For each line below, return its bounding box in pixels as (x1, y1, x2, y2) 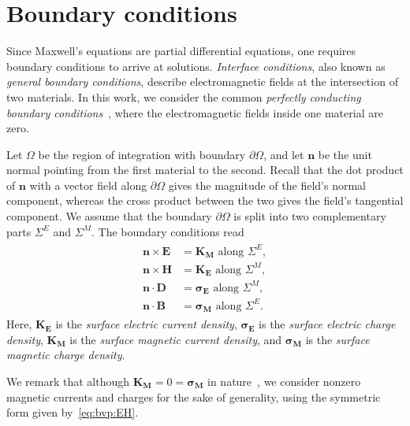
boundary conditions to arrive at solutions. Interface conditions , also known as (6, 57, 386, 74)
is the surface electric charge (259, 316, 396, 332)
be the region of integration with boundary (38, 146, 246, 162)
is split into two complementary (233, 208, 386, 224)
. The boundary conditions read (91, 223, 244, 239)
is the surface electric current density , (55, 316, 237, 332)
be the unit (318, 146, 372, 162)
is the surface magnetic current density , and (69, 331, 282, 347)
